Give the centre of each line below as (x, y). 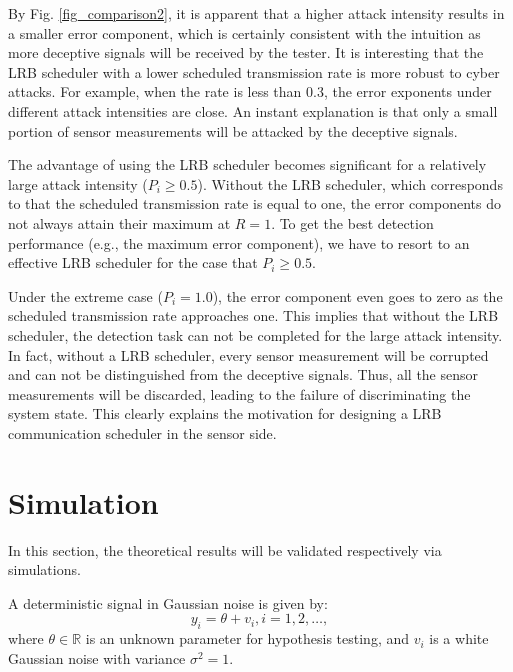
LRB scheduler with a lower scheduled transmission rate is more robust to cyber (254, 71)
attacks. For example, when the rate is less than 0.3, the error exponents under (250, 91)
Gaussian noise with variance (97, 657)
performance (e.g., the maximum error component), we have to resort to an (239, 242)
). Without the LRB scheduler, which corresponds (350, 183)
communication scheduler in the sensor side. (142, 432)
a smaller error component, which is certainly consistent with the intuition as (244, 32)
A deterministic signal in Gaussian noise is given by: (168, 602)
